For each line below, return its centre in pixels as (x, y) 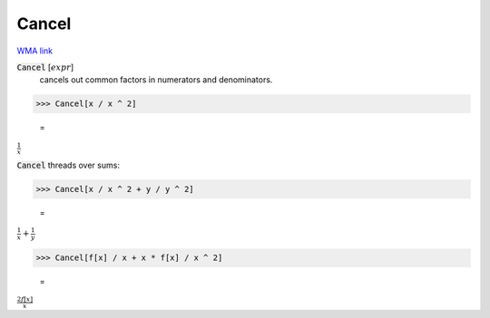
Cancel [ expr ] (45, 67)
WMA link (35, 51)
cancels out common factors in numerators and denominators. (156, 80)
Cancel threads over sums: (68, 165)
